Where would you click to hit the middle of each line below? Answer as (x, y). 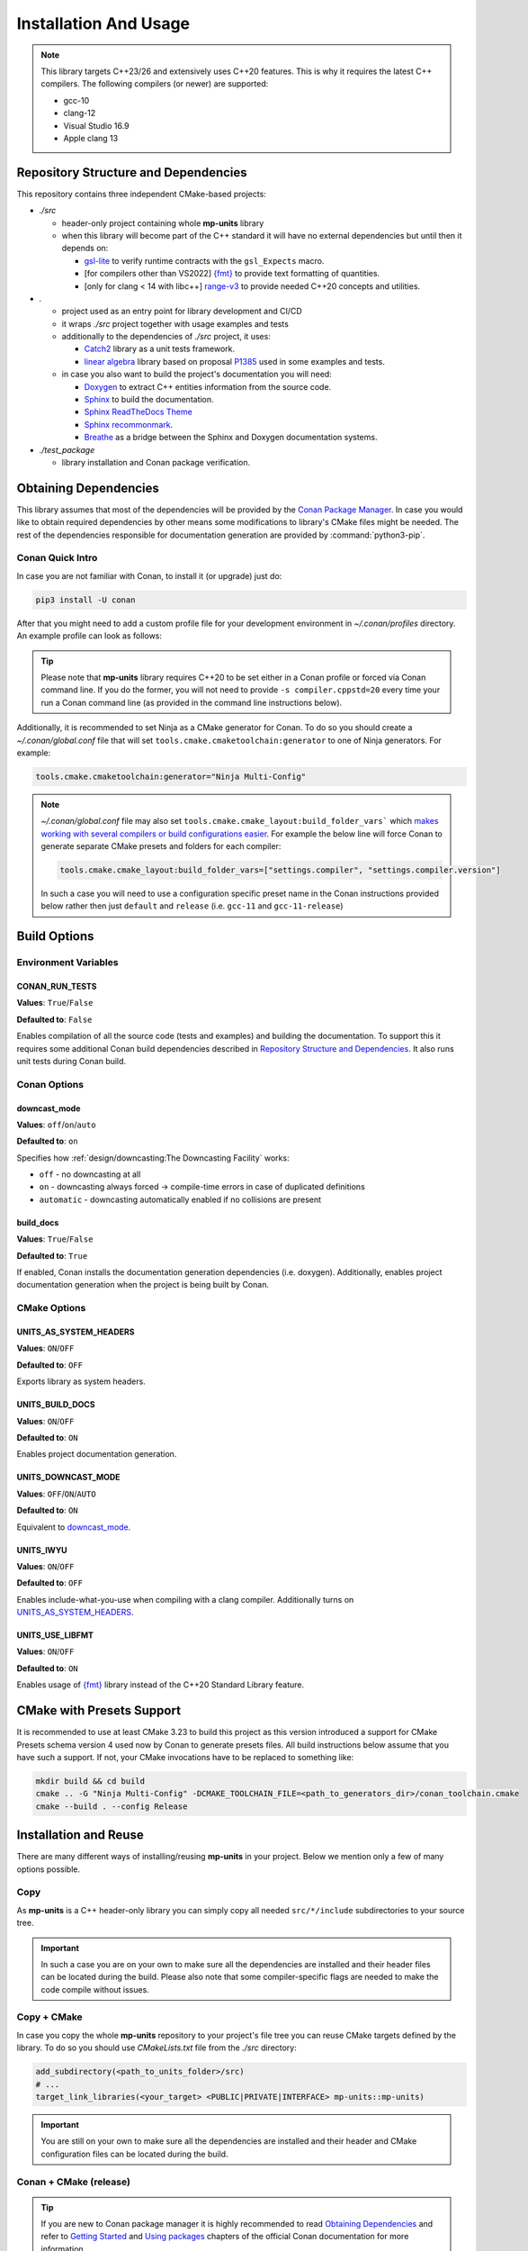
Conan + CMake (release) (73, 2182)
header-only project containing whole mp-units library (163, 223)
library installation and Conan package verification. (156, 462)
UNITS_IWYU (42, 1550)
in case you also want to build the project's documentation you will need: (197, 375)
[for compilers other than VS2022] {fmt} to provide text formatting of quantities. (232, 274)
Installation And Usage (103, 23)
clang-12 (80, 113)
